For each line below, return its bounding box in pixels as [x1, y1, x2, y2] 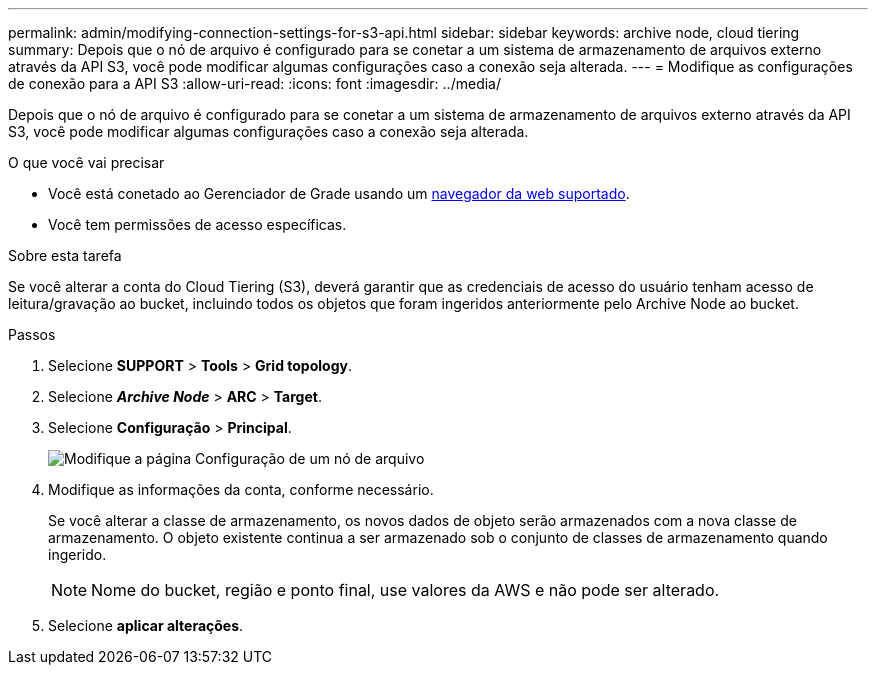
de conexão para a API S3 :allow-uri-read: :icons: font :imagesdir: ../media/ [8, 75, 501, 92]
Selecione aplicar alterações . [48, 617, 244, 634]
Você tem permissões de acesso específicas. [48, 216, 347, 233]
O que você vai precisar [8, 154, 165, 171]
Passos [8, 326, 56, 343]
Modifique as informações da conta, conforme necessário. [48, 481, 434, 498]
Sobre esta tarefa [8, 247, 122, 264]
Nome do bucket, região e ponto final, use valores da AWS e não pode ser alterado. [91, 580, 720, 600]
